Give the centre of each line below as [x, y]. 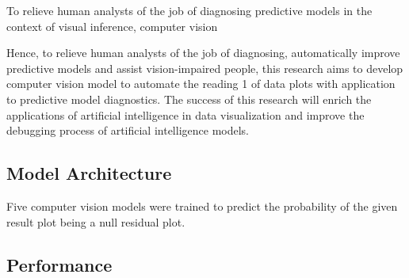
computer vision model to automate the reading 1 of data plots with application [201, 84]
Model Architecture [89, 173]
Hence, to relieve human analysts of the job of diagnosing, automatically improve [203, 53]
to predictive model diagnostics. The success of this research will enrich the [189, 99]
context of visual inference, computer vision [112, 26]
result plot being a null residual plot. [96, 221]
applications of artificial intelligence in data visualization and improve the [185, 114]
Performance [59, 264]
